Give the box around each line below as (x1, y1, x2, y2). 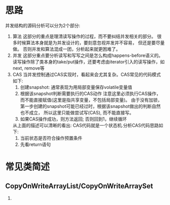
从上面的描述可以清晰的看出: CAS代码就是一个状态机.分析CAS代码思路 (12, 122, 159, 128)
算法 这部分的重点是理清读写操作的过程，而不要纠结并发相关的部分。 (12, 33, 156, 39)
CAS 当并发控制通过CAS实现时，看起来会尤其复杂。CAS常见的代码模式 (12, 71, 161, 77)
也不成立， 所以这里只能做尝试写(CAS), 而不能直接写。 (20, 109, 134, 115)
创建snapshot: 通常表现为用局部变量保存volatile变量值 (20, 84, 133, 90)
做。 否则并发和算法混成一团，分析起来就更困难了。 (12, 46, 120, 52)
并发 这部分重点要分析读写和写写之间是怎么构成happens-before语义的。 (12, 52, 163, 58)
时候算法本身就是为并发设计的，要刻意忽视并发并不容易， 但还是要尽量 (17, 39, 165, 46)
